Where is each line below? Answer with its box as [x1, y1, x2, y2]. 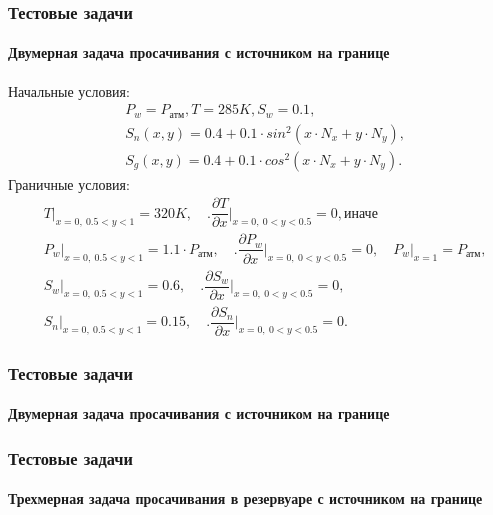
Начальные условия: [8, 80, 130, 101]
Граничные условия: [8, 173, 130, 194]
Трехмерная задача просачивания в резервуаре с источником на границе [8, 488, 483, 509]
